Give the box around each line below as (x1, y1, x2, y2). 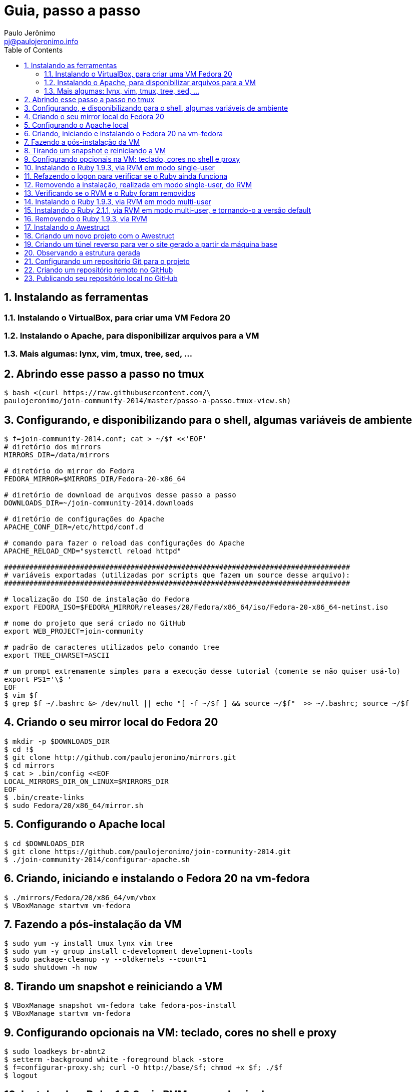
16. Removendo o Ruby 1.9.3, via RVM (24, 214, 147, 223)
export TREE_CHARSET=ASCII (4, 651, 110, 660)
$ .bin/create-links (4, 793, 85, 801)
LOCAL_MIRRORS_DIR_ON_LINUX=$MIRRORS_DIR (4, 777, 169, 785)
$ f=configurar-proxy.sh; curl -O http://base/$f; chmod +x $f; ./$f (4, 1063, 283, 1072)
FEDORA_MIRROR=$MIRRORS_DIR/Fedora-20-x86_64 (4, 475, 186, 483)
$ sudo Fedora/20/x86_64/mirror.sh (4, 801, 144, 809)
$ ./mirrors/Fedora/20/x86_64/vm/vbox (4, 893, 156, 902)
